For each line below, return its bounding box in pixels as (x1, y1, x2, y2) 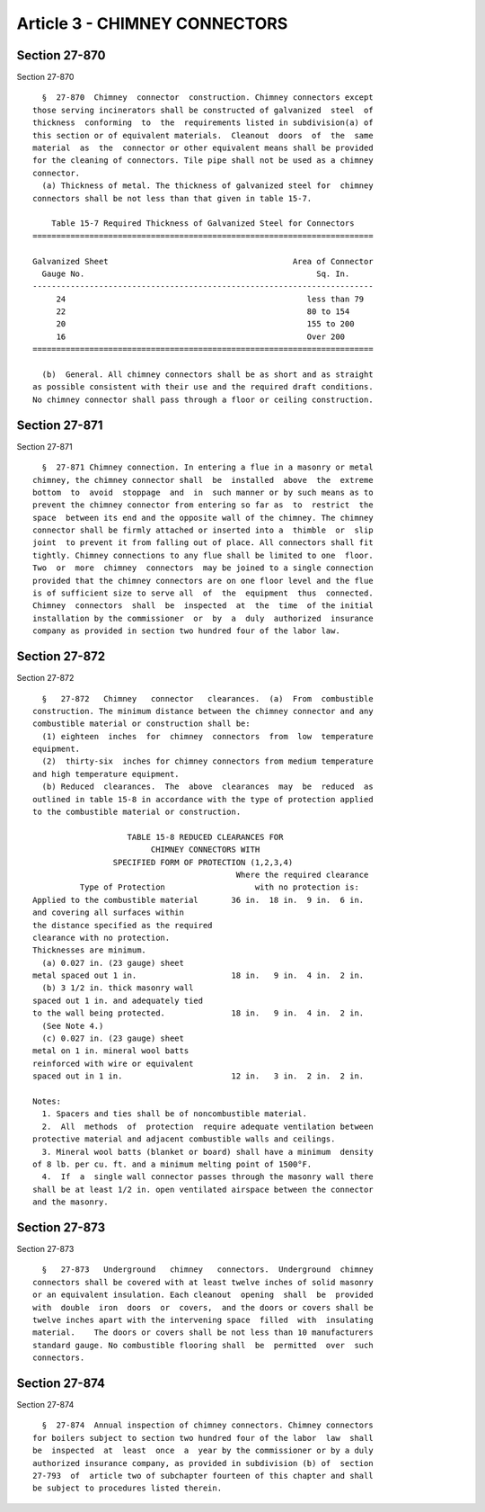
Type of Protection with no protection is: (79, 882, 359, 892)
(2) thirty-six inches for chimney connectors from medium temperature (41, 756, 374, 766)
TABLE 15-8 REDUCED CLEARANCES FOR (127, 832, 284, 842)
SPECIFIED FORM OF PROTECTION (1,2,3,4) (112, 857, 294, 867)
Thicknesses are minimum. (32, 945, 147, 955)
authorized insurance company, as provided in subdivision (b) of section (32, 1458, 374, 1468)
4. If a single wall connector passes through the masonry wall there (41, 1172, 374, 1182)
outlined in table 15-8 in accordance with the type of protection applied (32, 794, 374, 804)
